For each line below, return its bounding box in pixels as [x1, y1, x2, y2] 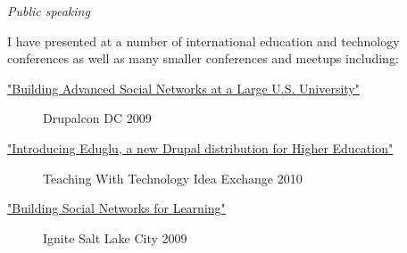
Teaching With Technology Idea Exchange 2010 [43, 168, 303, 187]
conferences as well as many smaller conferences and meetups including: [7, 49, 399, 68]
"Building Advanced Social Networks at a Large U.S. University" [7, 78, 360, 97]
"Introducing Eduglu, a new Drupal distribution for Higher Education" [7, 138, 394, 157]
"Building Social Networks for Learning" [7, 199, 226, 217]
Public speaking [7, 2, 90, 20]
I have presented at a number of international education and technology [7, 31, 400, 50]
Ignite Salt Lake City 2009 [43, 228, 187, 247]
